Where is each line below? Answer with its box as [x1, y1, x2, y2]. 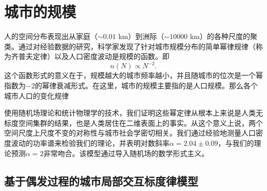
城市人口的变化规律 [4, 90, 69, 101]
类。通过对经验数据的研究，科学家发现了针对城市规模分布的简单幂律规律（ [4, 41, 256, 51]
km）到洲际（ [118, 31, 164, 42]
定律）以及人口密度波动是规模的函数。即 [32, 51, 169, 62]
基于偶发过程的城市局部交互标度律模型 [4, 173, 198, 188]
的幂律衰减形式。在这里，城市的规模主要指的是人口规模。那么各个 [34, 80, 258, 90]
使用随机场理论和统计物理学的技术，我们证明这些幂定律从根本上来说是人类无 [4, 107, 263, 118]
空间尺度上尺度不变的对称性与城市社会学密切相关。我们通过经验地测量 [4, 127, 241, 138]
